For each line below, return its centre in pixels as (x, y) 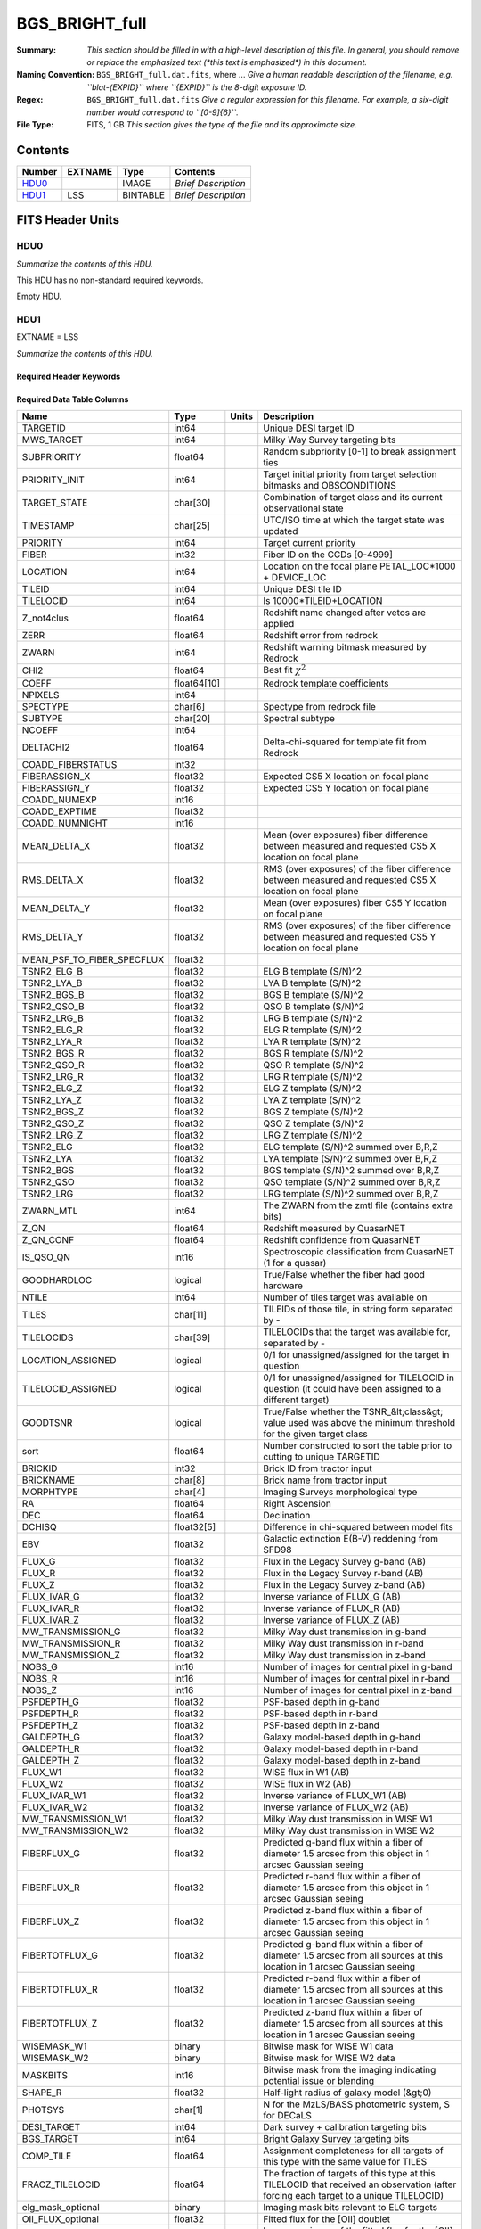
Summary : (37, 50)
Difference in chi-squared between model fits (358, 1526)
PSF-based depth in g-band (322, 1701)
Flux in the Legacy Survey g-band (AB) (345, 1561)
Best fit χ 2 (285, 670)
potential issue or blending (319, 2080)
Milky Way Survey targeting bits (330, 440)
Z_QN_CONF (48, 1239)
